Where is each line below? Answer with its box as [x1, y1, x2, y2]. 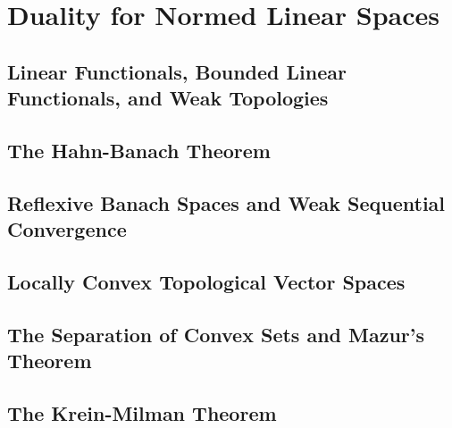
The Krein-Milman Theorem [7, 399, 277, 426]
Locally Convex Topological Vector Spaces [7, 267, 406, 295]
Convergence [7, 215, 127, 243]
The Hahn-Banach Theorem [7, 136, 271, 164]
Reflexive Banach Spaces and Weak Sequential [7, 189, 446, 216]
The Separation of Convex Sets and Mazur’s [7, 320, 425, 348]
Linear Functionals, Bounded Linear [7, 57, 347, 85]
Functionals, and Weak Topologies [7, 84, 329, 112]
